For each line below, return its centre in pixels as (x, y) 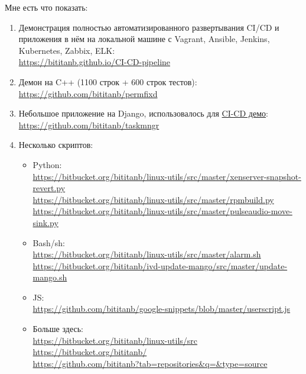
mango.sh (50, 277)
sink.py (45, 222)
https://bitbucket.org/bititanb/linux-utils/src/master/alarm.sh (147, 254)
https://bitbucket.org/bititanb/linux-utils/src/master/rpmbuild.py (153, 199)
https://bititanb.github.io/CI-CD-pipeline (95, 62)
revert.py (49, 188)
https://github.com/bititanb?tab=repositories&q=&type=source (150, 363)
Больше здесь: (58, 329)
